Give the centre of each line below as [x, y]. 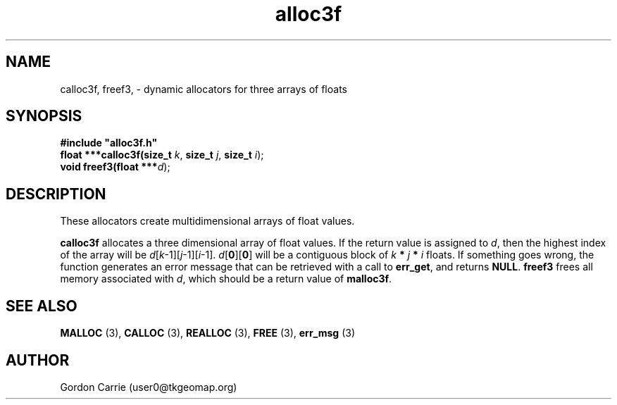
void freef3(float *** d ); [115, 167]
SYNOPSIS [44, 116]
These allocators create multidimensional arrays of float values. [207, 221]
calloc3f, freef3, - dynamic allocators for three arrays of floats [204, 89]
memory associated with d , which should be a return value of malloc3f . [226, 279]
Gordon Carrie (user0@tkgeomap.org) [149, 387]
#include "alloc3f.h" [109, 143]
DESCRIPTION [56, 194]
